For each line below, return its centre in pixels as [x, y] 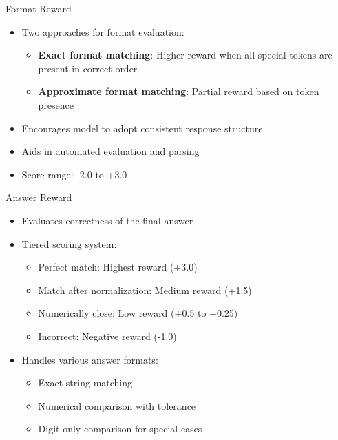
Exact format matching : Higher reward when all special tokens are [185, 55]
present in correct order [88, 68]
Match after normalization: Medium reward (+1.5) [145, 290]
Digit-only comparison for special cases [120, 429]
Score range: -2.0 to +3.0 [74, 174]
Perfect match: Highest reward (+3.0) [118, 267]
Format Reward [39, 8]
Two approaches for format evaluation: [103, 31]
